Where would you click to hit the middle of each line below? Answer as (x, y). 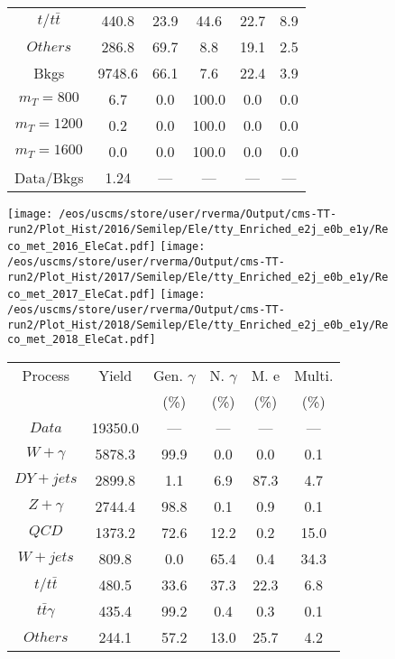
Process (46, 375)
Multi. (314, 375)
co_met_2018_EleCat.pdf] (82, 340)
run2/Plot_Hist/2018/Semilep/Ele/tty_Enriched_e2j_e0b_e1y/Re (198, 325)
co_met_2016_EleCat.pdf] (82, 247)
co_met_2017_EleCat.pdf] (82, 295)
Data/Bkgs (49, 177)
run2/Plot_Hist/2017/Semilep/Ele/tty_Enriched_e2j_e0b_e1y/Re (198, 277)
